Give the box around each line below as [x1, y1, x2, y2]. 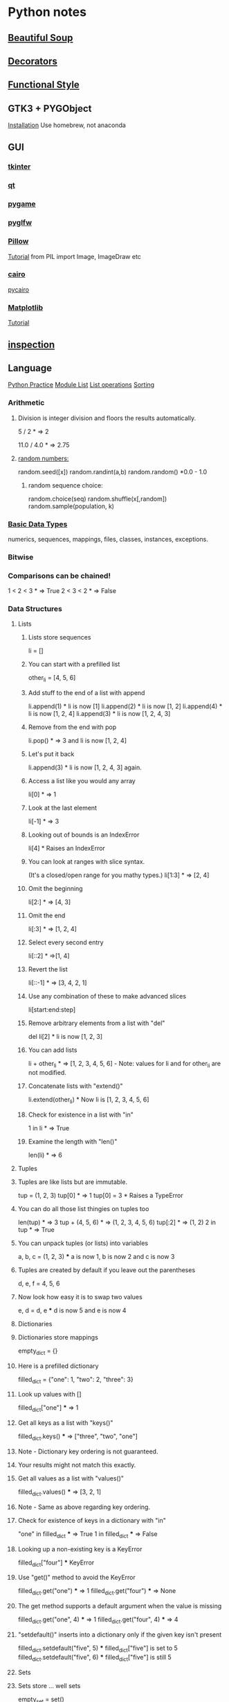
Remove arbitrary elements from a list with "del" [28, 1019, 165, 1028]
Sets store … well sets [17, 1681, 81, 1690]
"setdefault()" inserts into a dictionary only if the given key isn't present [17, 1630, 222, 1639]
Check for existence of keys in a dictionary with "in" [17, 1516, 167, 1524]
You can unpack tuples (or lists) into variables [17, 1239, 148, 1247]
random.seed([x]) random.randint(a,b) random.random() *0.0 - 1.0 [17, 467, 208, 476]
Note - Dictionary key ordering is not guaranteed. [17, 1447, 158, 1455]
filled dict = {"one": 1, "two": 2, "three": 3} [17, 1375, 134, 1385]
